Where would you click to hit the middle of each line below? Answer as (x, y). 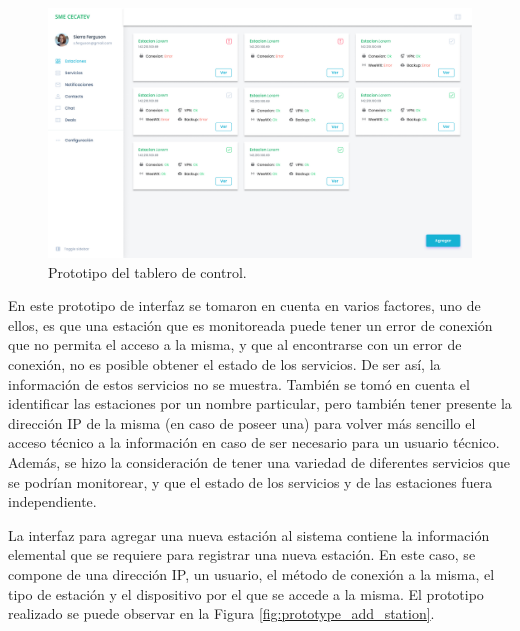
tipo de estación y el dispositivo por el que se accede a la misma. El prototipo (246, 593)
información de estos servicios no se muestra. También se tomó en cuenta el (239, 383)
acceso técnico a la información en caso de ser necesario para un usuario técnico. (254, 442)
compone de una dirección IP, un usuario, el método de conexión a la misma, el (251, 574)
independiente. (52, 501)
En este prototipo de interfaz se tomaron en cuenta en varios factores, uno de (244, 305)
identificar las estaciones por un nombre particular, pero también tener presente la (260, 403)
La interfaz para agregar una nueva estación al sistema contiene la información (249, 534)
